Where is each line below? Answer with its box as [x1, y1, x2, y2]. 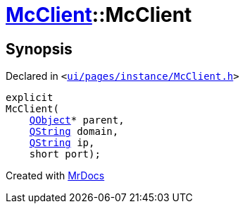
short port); [29, 148, 101, 160]
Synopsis [6, 40, 73, 58]
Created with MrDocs [6, 169, 105, 182]
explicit [6, 92, 54, 104]
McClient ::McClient [6, 3, 192, 27]
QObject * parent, [29, 114, 125, 126]
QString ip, [29, 137, 95, 149]
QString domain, [29, 126, 119, 138]
